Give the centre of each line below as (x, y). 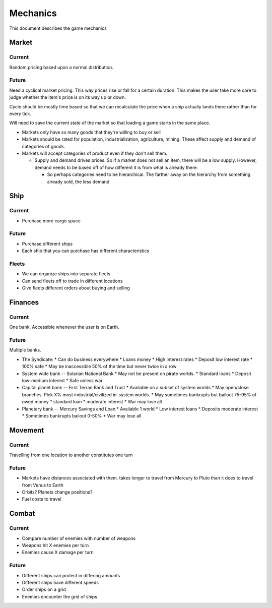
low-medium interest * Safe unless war (62, 380)
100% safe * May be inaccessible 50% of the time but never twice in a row (99, 367)
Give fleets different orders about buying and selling (76, 288)
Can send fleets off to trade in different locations (72, 281)
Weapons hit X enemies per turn (55, 545)
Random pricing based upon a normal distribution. (61, 67)
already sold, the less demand (78, 181)
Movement (27, 430)
